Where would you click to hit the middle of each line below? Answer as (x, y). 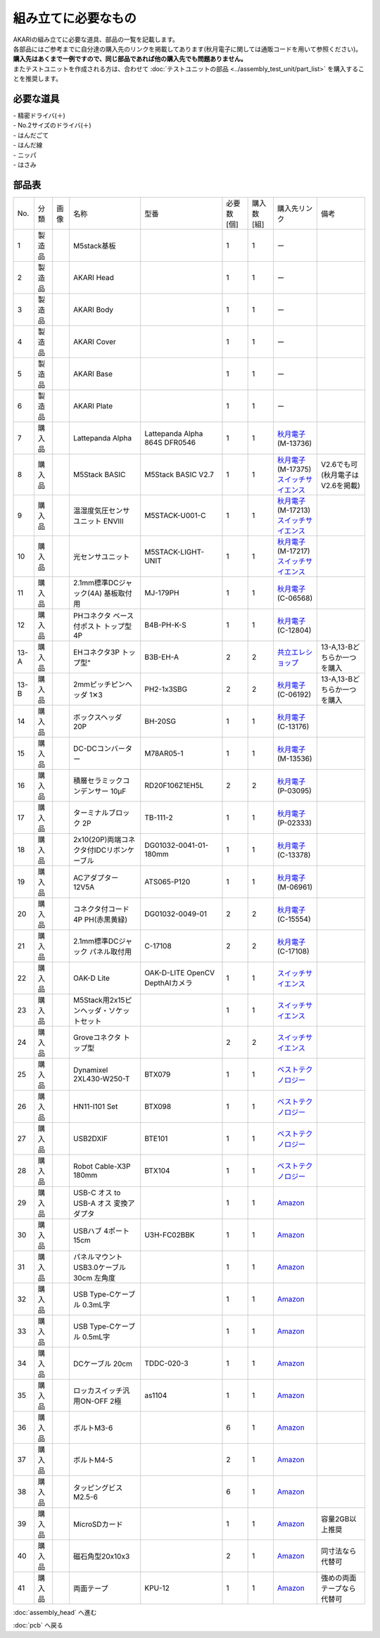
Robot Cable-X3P (102, 1166)
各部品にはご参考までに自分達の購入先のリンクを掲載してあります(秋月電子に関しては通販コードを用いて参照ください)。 (188, 49)
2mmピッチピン (99, 684)
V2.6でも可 (340, 464)
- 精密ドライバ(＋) (39, 115)
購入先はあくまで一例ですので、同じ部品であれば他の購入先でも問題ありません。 (130, 59)
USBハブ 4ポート (101, 1231)
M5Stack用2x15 (99, 1000)
